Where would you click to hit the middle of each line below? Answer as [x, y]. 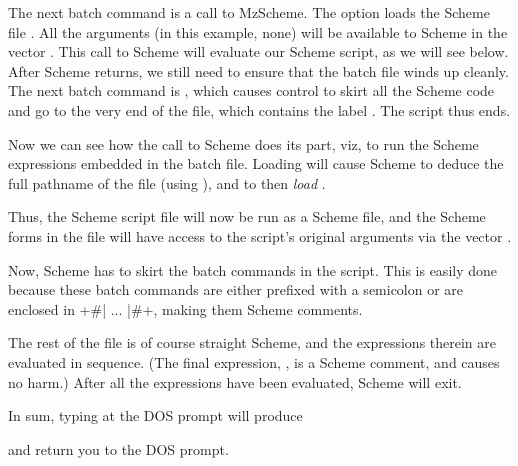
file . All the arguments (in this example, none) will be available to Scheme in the [258, 31]
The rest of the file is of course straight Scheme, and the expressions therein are [252, 342]
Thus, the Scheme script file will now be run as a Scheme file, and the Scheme [247, 216]
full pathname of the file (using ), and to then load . [167, 182]
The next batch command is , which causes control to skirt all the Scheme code [251, 90]
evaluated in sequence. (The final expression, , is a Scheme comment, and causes [254, 361]
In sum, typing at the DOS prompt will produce [155, 415]
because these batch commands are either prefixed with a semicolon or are [236, 289]
